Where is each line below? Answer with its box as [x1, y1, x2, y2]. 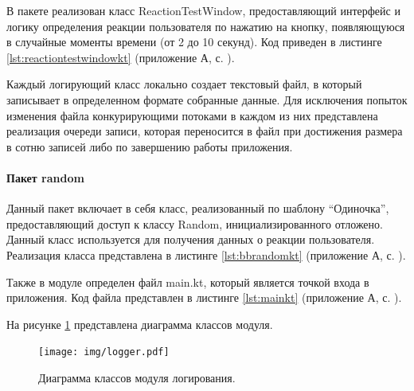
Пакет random [6, 169, 84, 186]
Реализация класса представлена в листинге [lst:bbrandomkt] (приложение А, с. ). [6, 246, 406, 263]
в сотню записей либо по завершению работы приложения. [6, 138, 293, 154]
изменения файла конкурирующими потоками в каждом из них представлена [6, 107, 378, 123]
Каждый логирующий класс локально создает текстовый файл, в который [6, 76, 362, 92]
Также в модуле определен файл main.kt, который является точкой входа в [6, 273, 369, 290]
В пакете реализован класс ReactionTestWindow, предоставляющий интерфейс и [6, 2, 400, 18]
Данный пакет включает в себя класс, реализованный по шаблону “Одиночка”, [6, 200, 389, 217]
